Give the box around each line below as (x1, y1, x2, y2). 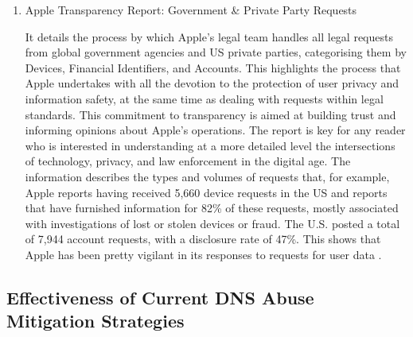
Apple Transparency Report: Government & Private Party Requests (25, 2, 357, 17)
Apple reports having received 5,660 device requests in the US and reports (25, 184, 388, 200)
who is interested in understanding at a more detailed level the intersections (25, 137, 395, 153)
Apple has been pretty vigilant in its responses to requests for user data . (25, 246, 382, 262)
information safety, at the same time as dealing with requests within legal (25, 90, 384, 107)
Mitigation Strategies (6, 308, 185, 333)
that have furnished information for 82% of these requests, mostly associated (25, 199, 399, 216)
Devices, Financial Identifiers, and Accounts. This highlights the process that (25, 59, 401, 76)
